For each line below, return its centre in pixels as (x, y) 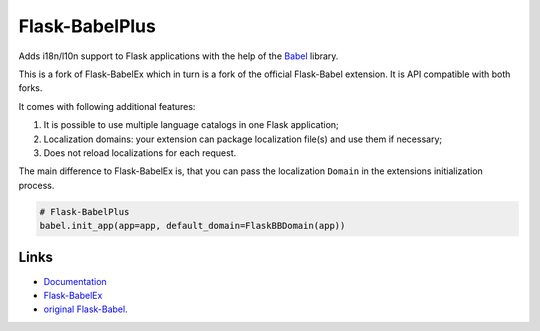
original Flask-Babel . (86, 309)
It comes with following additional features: (107, 106)
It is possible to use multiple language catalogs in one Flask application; (191, 125)
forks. (30, 88)
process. (36, 185)
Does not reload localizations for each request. (140, 152)
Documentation (75, 281)
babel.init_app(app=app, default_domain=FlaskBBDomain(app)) (192, 226)
